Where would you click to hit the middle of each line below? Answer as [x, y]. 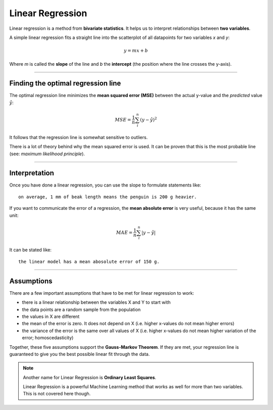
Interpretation [32, 173]
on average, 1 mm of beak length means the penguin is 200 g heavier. [108, 197]
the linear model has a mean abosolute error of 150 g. [89, 261]
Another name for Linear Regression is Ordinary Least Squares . [90, 377]
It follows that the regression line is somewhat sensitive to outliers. [79, 137]
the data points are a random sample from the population [81, 309]
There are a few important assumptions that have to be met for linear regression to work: [102, 293]
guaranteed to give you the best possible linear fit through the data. [80, 354]
